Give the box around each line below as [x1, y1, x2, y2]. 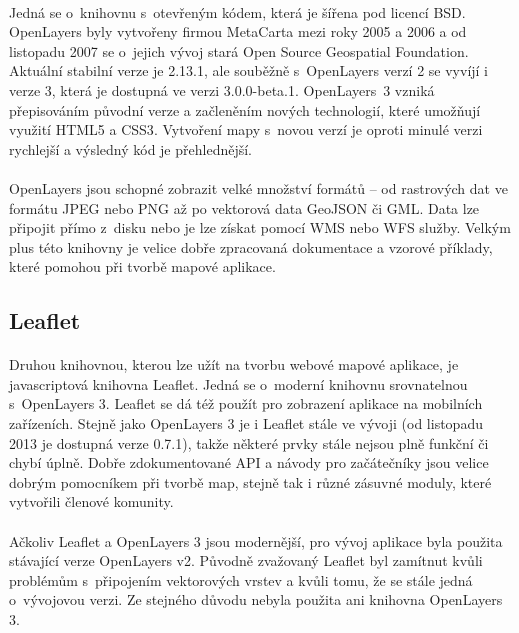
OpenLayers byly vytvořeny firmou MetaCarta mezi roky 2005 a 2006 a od [9, 21, 467, 42]
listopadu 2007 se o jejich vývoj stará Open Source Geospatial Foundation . [9, 40, 469, 61]
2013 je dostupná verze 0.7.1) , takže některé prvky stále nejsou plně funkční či [9, 432, 489, 453]
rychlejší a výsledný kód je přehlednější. [9, 138, 252, 159]
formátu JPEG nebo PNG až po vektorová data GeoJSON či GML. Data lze [9, 197, 480, 218]
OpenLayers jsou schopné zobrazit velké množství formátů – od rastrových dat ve [9, 177, 508, 198]
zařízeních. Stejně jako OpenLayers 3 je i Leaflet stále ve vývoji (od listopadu [9, 413, 483, 434]
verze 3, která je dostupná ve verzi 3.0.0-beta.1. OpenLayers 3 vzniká [9, 79, 435, 100]
